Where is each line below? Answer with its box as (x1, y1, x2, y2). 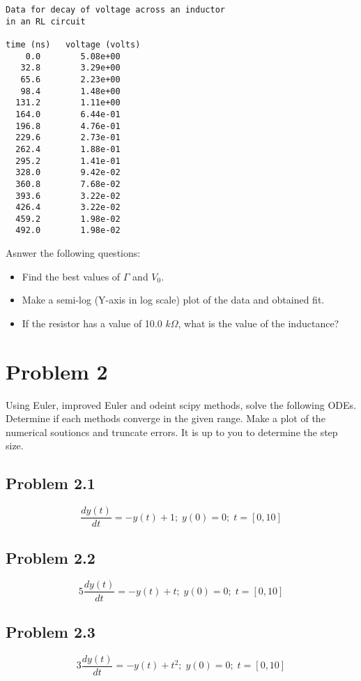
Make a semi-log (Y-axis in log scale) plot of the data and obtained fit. (22, 292, 325, 307)
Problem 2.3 (6, 620, 95, 642)
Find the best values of (22, 269, 121, 283)
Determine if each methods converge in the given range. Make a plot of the (6, 411, 325, 426)
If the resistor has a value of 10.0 (22, 315, 162, 330)
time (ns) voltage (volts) (6, 39, 141, 50)
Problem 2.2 (6, 546, 95, 568)
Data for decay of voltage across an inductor (6, 5, 225, 15)
